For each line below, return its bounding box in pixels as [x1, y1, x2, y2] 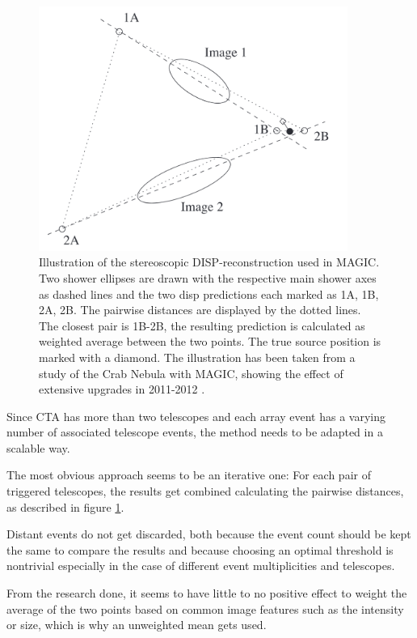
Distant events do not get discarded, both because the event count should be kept [6, 525, 411, 542]
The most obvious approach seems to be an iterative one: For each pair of [6, 466, 371, 483]
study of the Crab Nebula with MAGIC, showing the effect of [39, 364, 343, 381]
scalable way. [6, 439, 70, 456]
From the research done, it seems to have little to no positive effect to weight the [6, 585, 407, 602]
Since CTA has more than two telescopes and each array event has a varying [6, 407, 386, 424]
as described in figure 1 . [6, 498, 124, 515]
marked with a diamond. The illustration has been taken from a [39, 348, 356, 365]
